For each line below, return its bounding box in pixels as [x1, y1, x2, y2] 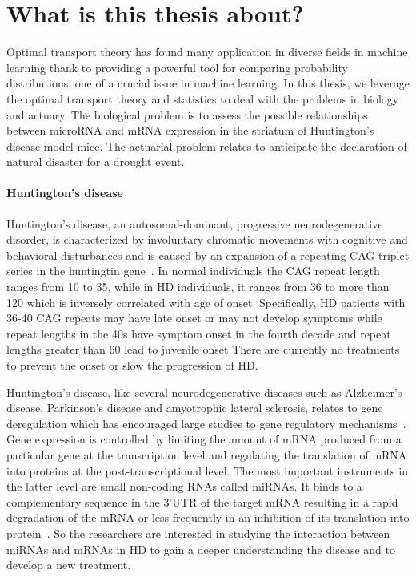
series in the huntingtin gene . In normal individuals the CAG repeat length [6, 262, 380, 279]
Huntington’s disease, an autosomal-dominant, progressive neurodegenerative [6, 215, 383, 232]
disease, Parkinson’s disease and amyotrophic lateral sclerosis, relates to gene [6, 399, 383, 416]
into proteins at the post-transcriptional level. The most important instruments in [6, 462, 408, 479]
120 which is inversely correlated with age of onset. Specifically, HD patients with [6, 293, 406, 310]
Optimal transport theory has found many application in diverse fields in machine [6, 43, 408, 60]
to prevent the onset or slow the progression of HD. [6, 357, 258, 374]
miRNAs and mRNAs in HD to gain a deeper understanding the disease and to [6, 540, 395, 557]
